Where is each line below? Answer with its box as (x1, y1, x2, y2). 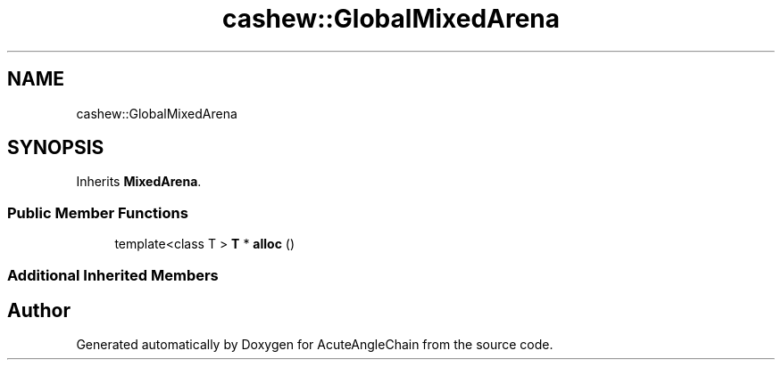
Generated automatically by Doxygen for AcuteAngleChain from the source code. (76, 337, 553, 353)
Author (7, 298, 71, 322)
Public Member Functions (7, 203, 188, 222)
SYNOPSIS (7, 136, 104, 159)
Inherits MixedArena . (76, 174, 202, 190)
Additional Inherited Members (7, 265, 219, 284)
